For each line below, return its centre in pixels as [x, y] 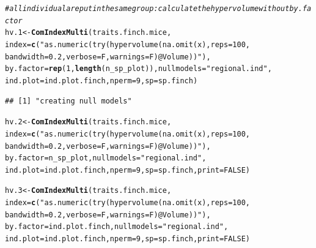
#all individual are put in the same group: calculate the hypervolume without [147, 9]
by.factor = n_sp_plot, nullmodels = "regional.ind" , [106, 158]
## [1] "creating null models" [68, 101]
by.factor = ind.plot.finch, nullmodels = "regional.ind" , [117, 227]
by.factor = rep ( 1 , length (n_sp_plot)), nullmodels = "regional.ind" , [138, 69]
